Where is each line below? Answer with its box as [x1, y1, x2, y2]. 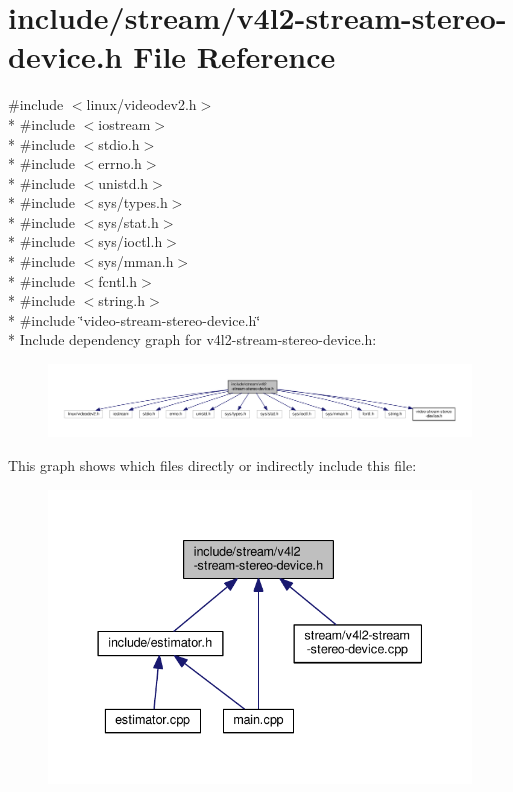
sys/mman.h [98, 251, 174, 272]
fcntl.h [98, 270, 138, 291]
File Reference [133, 36, 336, 77]
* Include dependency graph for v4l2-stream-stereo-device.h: [8, 329, 377, 350]
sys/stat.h [98, 211, 159, 232]
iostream [98, 113, 151, 134]
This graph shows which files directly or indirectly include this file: [8, 454, 417, 475]
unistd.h [98, 172, 149, 193]
